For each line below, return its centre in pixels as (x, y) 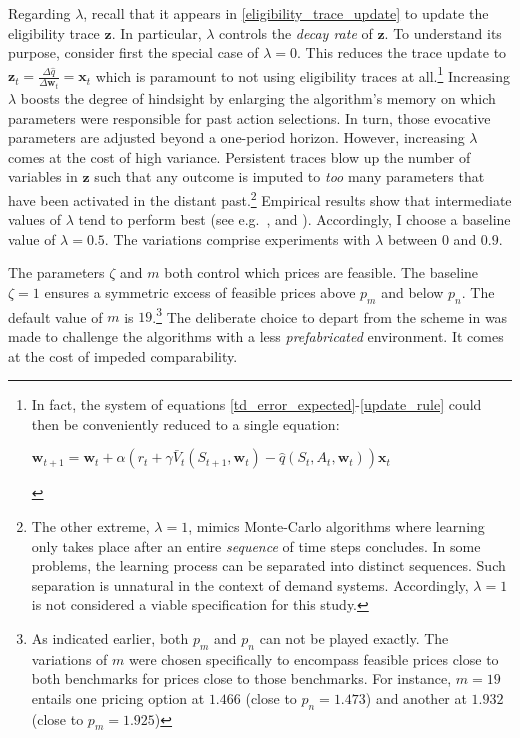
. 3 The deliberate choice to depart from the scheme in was (330, 315)
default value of (55, 316)
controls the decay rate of (296, 32)
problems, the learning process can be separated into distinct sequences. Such (268, 565)
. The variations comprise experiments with (237, 238)
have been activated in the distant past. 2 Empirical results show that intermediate (260, 198)
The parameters (56, 272)
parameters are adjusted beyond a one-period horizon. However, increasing (236, 137)
